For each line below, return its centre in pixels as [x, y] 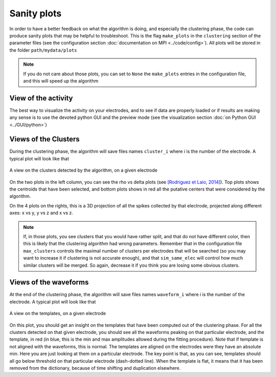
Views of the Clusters [45, 139]
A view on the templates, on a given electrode [58, 313]
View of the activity [41, 98]
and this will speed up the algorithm [61, 81]
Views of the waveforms [49, 282]
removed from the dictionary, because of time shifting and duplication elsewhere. [95, 368]
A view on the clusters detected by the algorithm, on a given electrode [84, 170]
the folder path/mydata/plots [43, 50]
